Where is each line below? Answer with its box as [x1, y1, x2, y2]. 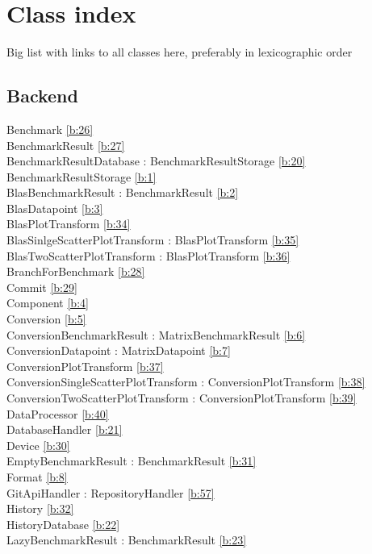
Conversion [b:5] [6, 310, 86, 327]
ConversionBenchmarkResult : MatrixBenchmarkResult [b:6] [6, 326, 306, 343]
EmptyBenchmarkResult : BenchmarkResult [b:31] [6, 452, 257, 469]
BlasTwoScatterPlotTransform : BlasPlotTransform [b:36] [6, 247, 290, 264]
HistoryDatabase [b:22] [6, 515, 120, 532]
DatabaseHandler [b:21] [6, 421, 123, 438]
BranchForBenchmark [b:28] [6, 263, 145, 280]
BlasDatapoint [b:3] [6, 199, 103, 216]
